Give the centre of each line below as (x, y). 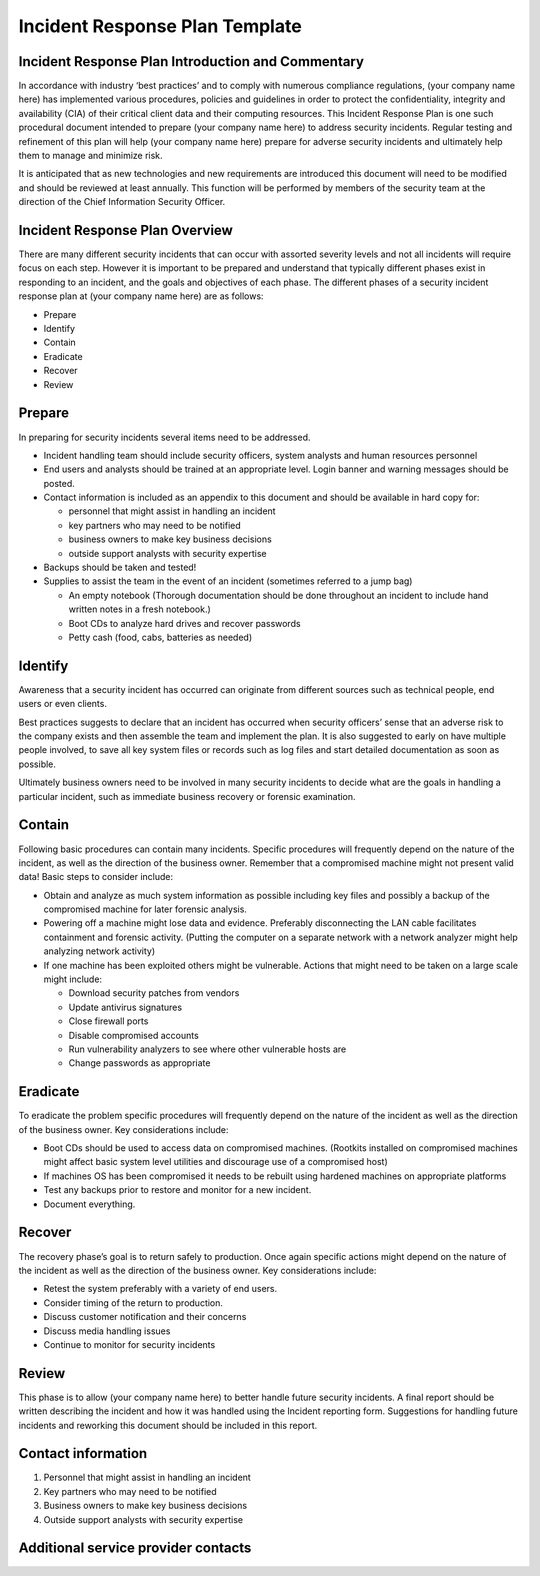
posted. (59, 483)
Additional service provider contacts (135, 1548)
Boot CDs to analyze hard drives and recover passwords (184, 623)
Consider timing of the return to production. (133, 1302)
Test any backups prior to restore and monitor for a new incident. (177, 1190)
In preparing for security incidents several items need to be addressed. (164, 437)
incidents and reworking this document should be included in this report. (168, 1425)
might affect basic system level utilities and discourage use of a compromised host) (216, 1162)
